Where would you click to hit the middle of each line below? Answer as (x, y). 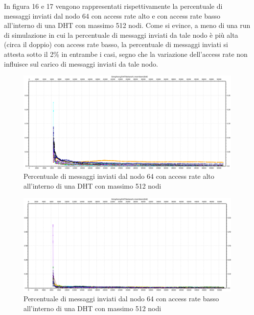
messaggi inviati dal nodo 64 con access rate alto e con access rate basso (112, 15)
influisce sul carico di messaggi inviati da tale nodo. (81, 63)
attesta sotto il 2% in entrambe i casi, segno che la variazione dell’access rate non (126, 54)
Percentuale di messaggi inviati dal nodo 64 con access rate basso (121, 298)
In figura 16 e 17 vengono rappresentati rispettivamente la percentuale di (113, 6)
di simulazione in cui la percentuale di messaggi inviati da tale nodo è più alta (121, 35)
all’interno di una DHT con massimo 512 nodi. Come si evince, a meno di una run (127, 25)
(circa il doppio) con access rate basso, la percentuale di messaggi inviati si (116, 44)
